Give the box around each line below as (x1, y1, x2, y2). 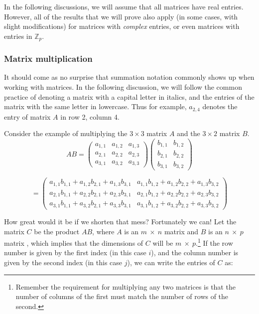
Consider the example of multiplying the (4, 128, 128, 139)
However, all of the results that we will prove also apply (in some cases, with (4, 11, 238, 21)
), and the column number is (151, 247, 239, 258)
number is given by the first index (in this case (4, 247, 146, 258)
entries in (4, 30, 32, 41)
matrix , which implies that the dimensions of (4, 237, 143, 248)
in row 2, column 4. (60, 111, 120, 122)
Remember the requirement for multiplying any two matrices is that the (15, 281, 236, 292)
